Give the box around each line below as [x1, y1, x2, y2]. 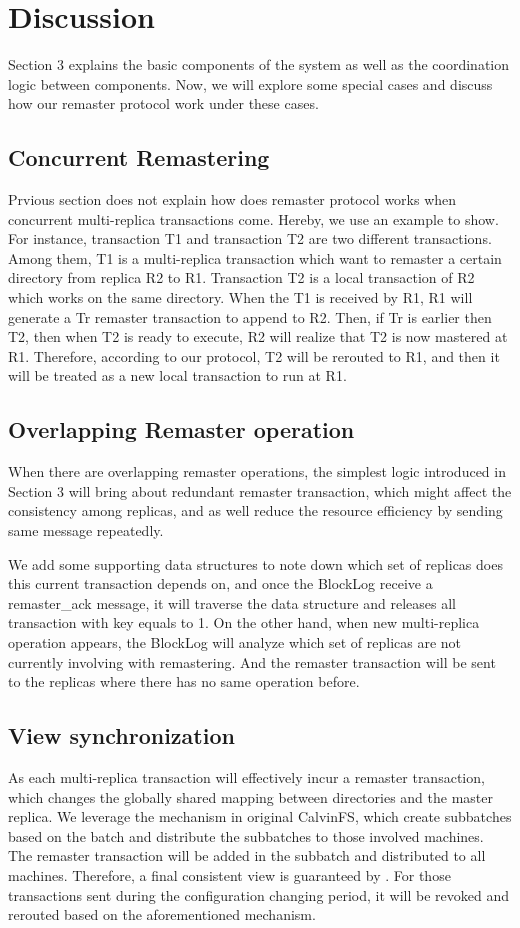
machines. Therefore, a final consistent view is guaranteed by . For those [8, 864, 451, 885]
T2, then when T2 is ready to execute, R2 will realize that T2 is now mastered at [8, 326, 508, 347]
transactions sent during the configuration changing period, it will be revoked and [8, 884, 509, 905]
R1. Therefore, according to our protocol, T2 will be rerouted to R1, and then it [8, 345, 500, 366]
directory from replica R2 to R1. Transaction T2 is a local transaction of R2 [8, 267, 475, 288]
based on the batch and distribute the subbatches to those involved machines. [8, 825, 484, 846]
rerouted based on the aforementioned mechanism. [8, 904, 316, 925]
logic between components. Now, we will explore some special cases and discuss [8, 73, 493, 94]
